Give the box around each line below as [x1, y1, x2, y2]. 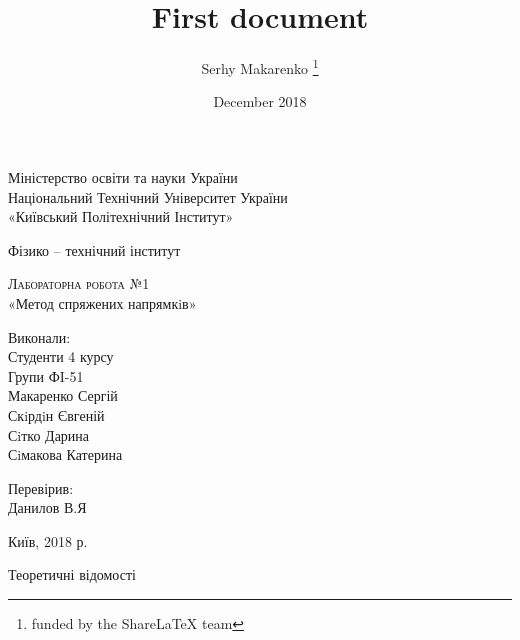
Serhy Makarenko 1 [201, 55, 319, 78]
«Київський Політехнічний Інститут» [8, 206, 234, 227]
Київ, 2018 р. [8, 530, 88, 551]
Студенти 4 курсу [8, 346, 114, 367]
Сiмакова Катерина [8, 444, 123, 465]
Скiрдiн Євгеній [8, 404, 105, 425]
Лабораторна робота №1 [8, 273, 150, 294]
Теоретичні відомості [8, 564, 136, 585]
